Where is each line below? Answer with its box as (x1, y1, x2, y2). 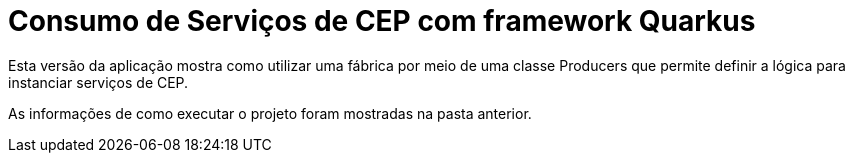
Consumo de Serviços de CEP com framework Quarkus (8, 4, 756, 38)
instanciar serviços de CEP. (8, 73, 189, 91)
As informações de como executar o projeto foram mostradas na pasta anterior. (8, 104, 532, 122)
